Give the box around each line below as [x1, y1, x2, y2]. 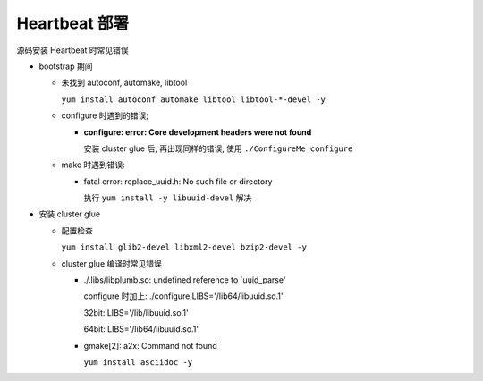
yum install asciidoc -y [83, 357, 192, 367]
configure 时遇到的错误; [61, 110, 149, 121]
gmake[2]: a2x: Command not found [83, 340, 218, 351]
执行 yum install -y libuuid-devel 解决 [83, 192, 252, 203]
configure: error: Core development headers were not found [83, 126, 312, 138]
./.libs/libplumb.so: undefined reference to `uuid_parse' [83, 275, 286, 285]
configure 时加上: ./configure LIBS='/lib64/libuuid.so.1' [83, 291, 284, 301]
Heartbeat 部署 [16, 13, 130, 33]
